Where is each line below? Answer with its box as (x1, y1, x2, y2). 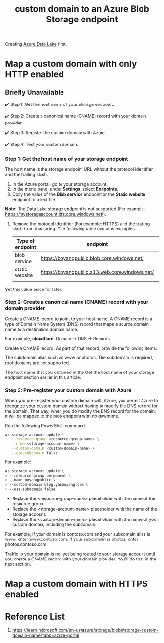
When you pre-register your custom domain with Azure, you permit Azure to (5, 398, 158, 404)
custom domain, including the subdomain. (12, 521, 97, 527)
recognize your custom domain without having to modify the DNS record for (5, 403, 158, 409)
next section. (5, 561, 31, 567)
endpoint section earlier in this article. (5, 374, 82, 380)
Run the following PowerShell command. (5, 423, 86, 429)
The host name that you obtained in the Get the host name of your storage (5, 369, 155, 375)
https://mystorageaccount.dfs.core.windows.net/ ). (5, 211, 106, 217)
